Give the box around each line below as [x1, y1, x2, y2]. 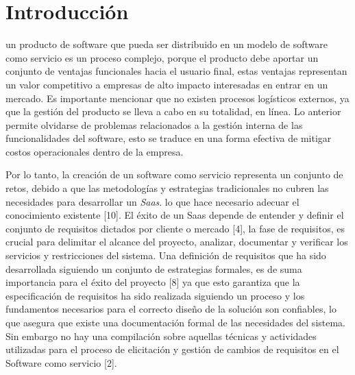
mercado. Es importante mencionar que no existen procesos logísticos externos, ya [5, 90, 350, 105]
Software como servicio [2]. [5, 355, 117, 370]
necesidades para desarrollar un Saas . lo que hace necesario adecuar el [5, 194, 299, 208]
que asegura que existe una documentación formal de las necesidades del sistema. [5, 315, 346, 329]
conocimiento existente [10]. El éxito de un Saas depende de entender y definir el [5, 208, 344, 222]
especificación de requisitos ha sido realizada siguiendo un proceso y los [5, 288, 305, 302]
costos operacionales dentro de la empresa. [5, 144, 184, 158]
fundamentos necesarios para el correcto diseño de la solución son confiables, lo [5, 302, 336, 316]
